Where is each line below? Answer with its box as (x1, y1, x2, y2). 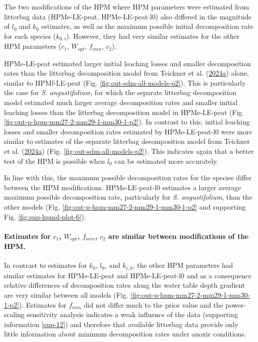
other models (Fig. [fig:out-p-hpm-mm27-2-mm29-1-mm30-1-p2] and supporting (4, 202, 246, 212)
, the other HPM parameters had (132, 260, 233, 270)
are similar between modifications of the (108, 230, 249, 241)
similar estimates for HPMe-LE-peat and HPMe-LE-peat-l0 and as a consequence (4, 270, 252, 280)
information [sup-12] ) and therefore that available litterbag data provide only (4, 319, 239, 329)
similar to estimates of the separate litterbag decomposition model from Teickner (4, 136, 250, 146)
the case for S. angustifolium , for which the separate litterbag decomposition (4, 87, 237, 98)
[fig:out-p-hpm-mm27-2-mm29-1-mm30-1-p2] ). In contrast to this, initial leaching (4, 116, 250, 127)
